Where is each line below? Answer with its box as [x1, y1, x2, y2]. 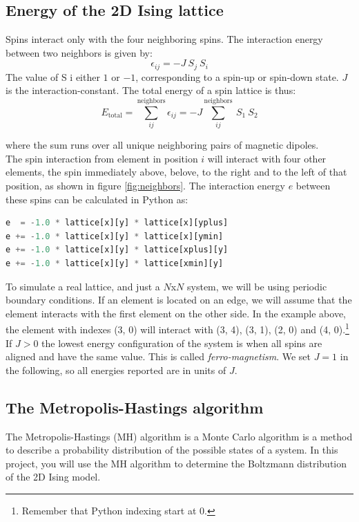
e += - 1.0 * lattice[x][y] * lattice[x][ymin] [6, 231, 224, 241]
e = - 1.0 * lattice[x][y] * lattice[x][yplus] [6, 218, 229, 228]
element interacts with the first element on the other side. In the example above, [6, 306, 347, 320]
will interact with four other [207, 151, 327, 165]
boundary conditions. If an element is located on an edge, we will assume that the [6, 292, 352, 307]
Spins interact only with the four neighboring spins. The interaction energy [6, 32, 323, 46]
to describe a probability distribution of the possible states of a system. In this [6, 442, 338, 457]
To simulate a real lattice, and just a [6, 279, 160, 293]
